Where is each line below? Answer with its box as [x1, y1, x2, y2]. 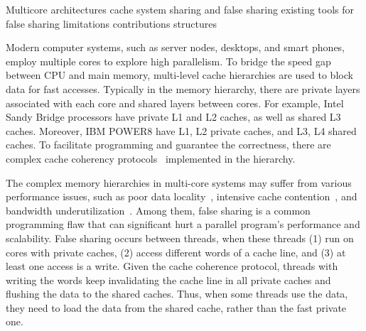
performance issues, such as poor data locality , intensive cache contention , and [6, 189, 357, 204]
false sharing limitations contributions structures [6, 16, 217, 31]
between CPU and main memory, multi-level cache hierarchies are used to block [6, 67, 353, 82]
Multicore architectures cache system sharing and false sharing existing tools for [6, 2, 355, 16]
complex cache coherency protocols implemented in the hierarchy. [6, 151, 296, 165]
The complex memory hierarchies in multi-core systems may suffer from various [6, 175, 352, 190]
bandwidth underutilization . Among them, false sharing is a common [6, 202, 311, 217]
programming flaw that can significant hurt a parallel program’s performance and [6, 217, 360, 232]
